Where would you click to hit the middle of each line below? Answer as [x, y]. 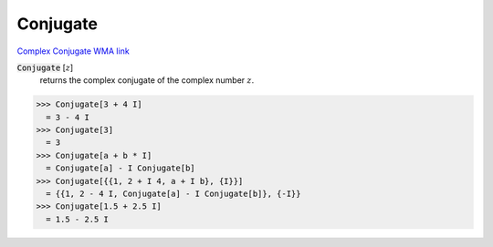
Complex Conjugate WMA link [73, 51]
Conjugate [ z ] [45, 67]
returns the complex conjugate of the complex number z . [147, 80]
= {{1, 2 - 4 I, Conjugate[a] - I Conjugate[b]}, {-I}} [173, 194]
